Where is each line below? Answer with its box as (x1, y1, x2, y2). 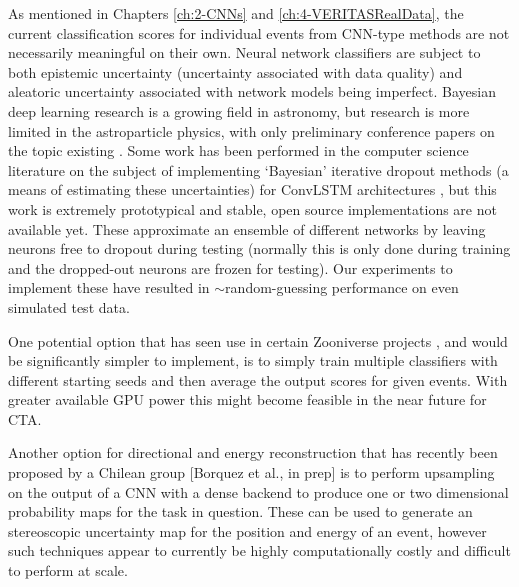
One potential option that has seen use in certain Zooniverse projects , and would (8, 330, 508, 351)
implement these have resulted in (8, 277, 210, 298)
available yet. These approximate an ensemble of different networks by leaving (8, 218, 486, 239)
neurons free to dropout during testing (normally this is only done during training (8, 238, 511, 259)
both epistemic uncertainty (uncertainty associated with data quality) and (8, 61, 463, 82)
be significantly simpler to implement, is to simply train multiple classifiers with (8, 350, 498, 371)
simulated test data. (8, 296, 130, 317)
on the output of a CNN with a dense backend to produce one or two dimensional (8, 481, 509, 502)
